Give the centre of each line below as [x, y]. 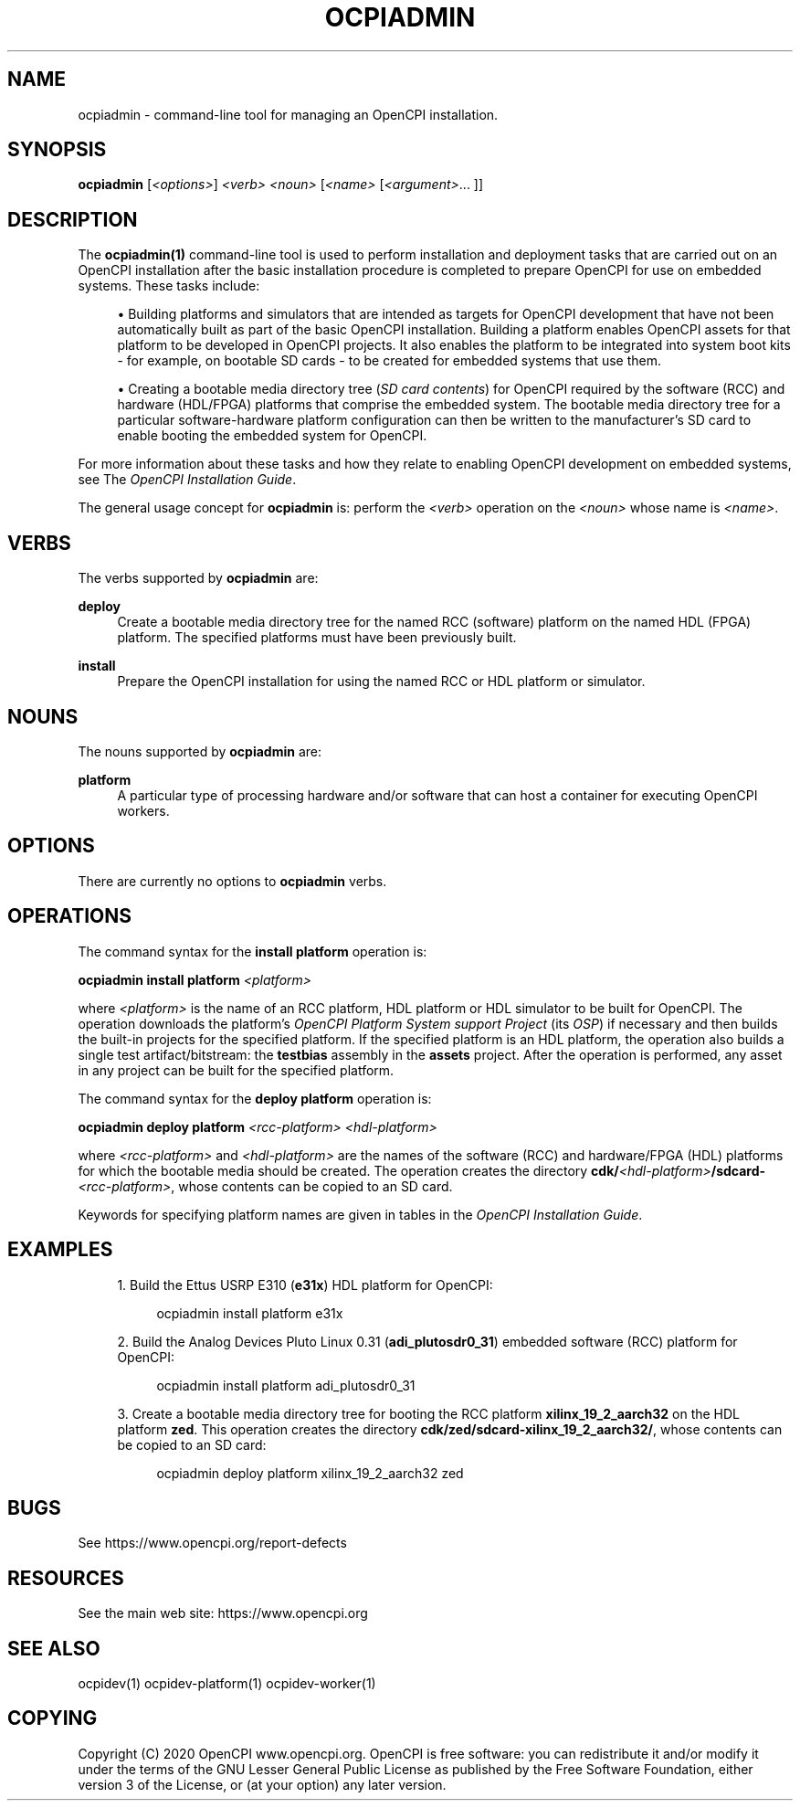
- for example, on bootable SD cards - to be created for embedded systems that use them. [389, 361]
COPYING [53, 1718]
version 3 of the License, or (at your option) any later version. [262, 1784]
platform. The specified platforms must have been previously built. [317, 638]
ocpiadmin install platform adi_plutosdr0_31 [286, 1385]
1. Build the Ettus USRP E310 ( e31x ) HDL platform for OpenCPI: [305, 1285]
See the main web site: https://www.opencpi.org [223, 1613]
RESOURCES [66, 1578]
